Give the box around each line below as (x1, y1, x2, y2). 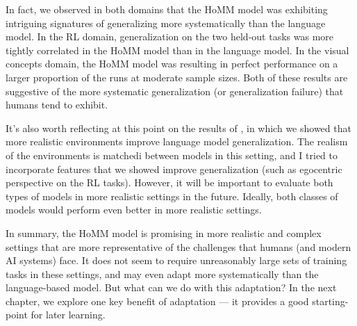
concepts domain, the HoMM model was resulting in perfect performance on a (6, 56, 338, 71)
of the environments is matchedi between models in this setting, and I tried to (6, 147, 338, 162)
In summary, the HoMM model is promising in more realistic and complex (6, 225, 322, 240)
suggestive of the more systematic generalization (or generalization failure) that (6, 83, 344, 98)
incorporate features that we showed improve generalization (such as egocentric (6, 161, 342, 176)
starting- (312, 293, 349, 308)
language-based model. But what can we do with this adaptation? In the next (6, 280, 337, 295)
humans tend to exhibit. (6, 97, 108, 112)
